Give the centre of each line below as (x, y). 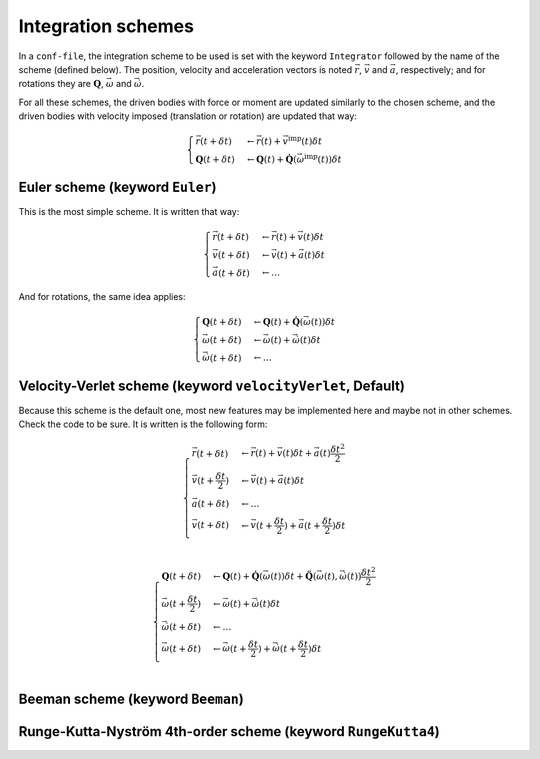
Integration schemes (106, 26)
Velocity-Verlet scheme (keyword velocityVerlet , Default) (211, 385)
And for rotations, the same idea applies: (102, 297)
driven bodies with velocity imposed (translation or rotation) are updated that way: (187, 116)
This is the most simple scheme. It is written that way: (129, 212)
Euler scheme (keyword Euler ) (117, 187)
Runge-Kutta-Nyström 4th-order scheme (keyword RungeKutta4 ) (229, 731)
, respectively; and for (440, 69)
